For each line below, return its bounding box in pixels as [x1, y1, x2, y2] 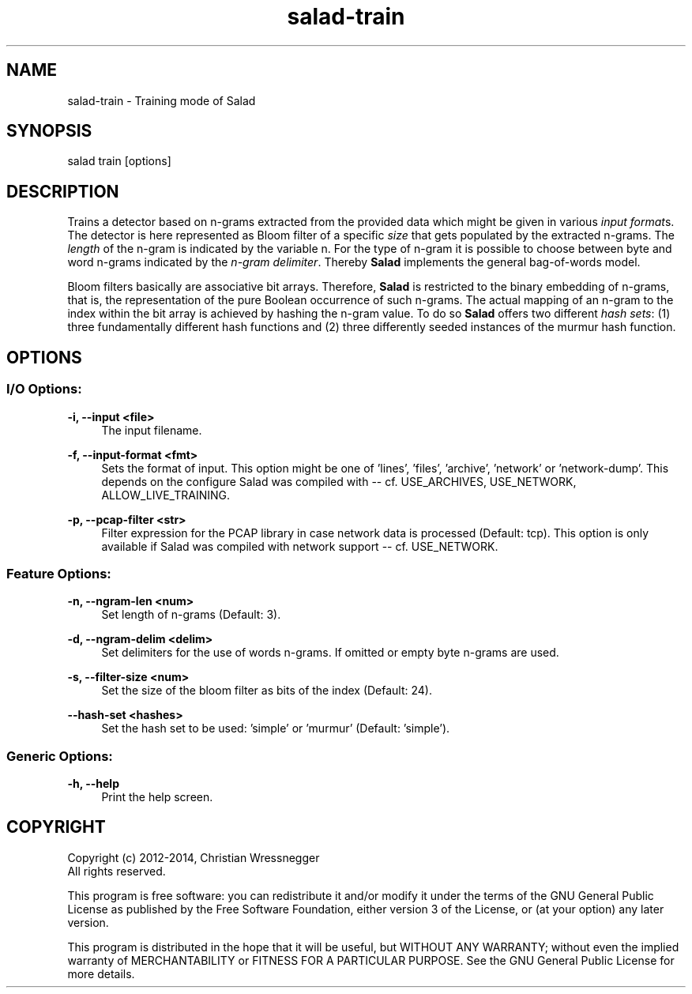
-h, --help [67, 777, 119, 790]
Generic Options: [6, 747, 113, 764]
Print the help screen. [101, 790, 213, 804]
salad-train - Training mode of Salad [67, 93, 256, 107]
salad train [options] [67, 154, 171, 168]
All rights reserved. [67, 864, 166, 878]
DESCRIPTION [6, 181, 119, 201]
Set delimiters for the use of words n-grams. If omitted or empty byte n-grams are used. [101, 646, 559, 660]
